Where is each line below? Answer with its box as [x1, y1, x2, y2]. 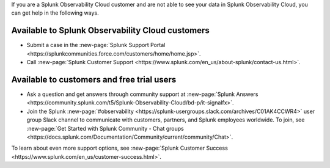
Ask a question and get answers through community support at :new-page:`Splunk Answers [26, 90, 258, 98]
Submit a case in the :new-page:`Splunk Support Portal [26, 42, 166, 49]
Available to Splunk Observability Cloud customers [11, 25, 210, 36]
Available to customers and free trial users [11, 74, 177, 85]
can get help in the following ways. [11, 9, 99, 16]
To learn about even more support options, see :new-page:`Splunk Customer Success [11, 144, 229, 152]
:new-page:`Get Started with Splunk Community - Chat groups [26, 125, 185, 132]
